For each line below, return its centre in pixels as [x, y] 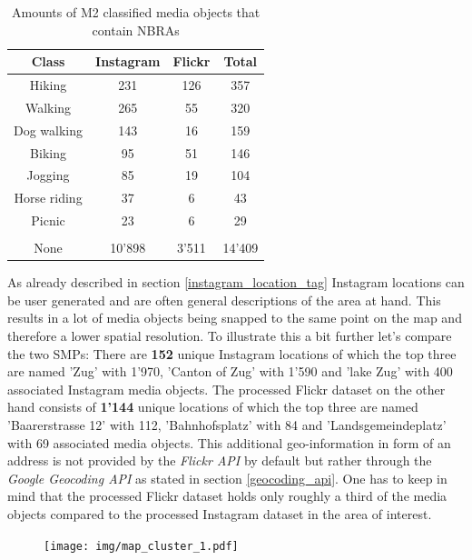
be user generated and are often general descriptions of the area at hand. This [224, 300]
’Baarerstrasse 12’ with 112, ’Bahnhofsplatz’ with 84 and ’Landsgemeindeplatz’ [227, 425]
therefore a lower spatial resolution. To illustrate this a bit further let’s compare [230, 336]
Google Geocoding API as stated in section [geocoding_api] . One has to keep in [227, 478]
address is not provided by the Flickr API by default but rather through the [220, 460]
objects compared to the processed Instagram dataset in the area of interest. [220, 514]
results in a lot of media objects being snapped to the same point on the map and [235, 318]
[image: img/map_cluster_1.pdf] [141, 546]
